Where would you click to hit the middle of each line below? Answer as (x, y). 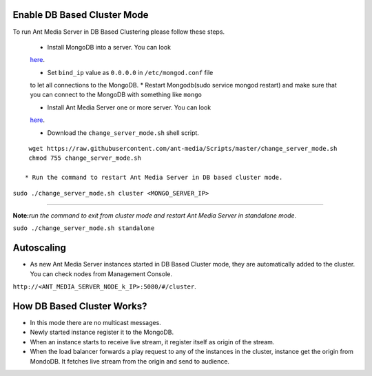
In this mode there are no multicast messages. (95, 322)
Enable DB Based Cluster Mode (81, 15)
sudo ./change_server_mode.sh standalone (84, 228)
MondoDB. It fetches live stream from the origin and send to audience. (130, 361)
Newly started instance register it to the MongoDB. (102, 332)
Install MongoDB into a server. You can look (109, 47)
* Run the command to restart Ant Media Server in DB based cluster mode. (154, 178)
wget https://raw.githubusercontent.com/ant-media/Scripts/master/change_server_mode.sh (183, 149)
